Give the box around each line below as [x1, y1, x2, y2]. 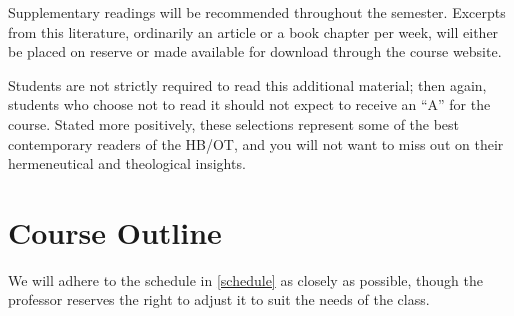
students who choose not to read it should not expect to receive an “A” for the [8, 94, 491, 115]
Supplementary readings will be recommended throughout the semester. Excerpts [8, 2, 506, 22]
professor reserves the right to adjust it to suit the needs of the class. [8, 289, 430, 310]
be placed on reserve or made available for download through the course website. [8, 41, 502, 62]
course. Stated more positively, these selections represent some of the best [8, 113, 460, 134]
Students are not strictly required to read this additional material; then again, [8, 74, 487, 95]
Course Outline [8, 211, 222, 252]
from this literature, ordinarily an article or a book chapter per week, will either [8, 21, 499, 42]
